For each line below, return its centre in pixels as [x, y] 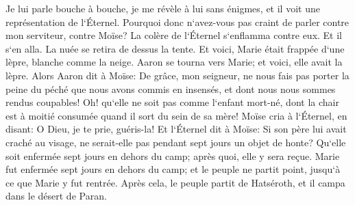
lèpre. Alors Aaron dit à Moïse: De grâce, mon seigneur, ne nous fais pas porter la [177, 75]
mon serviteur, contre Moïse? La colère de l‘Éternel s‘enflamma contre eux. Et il [174, 35]
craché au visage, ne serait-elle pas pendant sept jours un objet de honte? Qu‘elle [176, 142]
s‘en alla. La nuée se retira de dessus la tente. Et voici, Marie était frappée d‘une [175, 48]
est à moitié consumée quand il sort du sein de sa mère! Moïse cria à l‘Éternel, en [176, 115]
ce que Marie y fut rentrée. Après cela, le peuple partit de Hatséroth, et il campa [175, 182]
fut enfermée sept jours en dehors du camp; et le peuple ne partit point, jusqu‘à [173, 169]
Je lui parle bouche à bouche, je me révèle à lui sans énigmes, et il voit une [163, 8]
